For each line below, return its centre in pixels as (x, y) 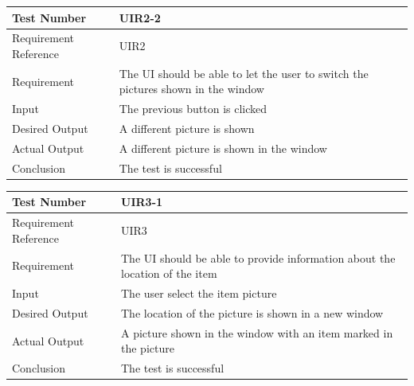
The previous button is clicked (193, 109)
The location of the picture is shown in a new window (252, 312)
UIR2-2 (140, 17)
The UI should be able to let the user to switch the (244, 73)
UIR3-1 (142, 202)
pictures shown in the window (191, 89)
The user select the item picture (199, 293)
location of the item (169, 273)
